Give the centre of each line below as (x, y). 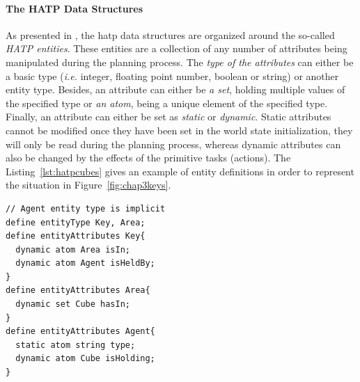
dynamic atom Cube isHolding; (85, 359)
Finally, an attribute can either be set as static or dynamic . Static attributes (169, 117)
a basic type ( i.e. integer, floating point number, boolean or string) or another (172, 75)
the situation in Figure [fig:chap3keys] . (88, 185)
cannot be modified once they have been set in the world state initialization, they (179, 130)
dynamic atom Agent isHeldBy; (85, 263)
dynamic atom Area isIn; (73, 249)
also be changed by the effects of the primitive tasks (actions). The (148, 158)
